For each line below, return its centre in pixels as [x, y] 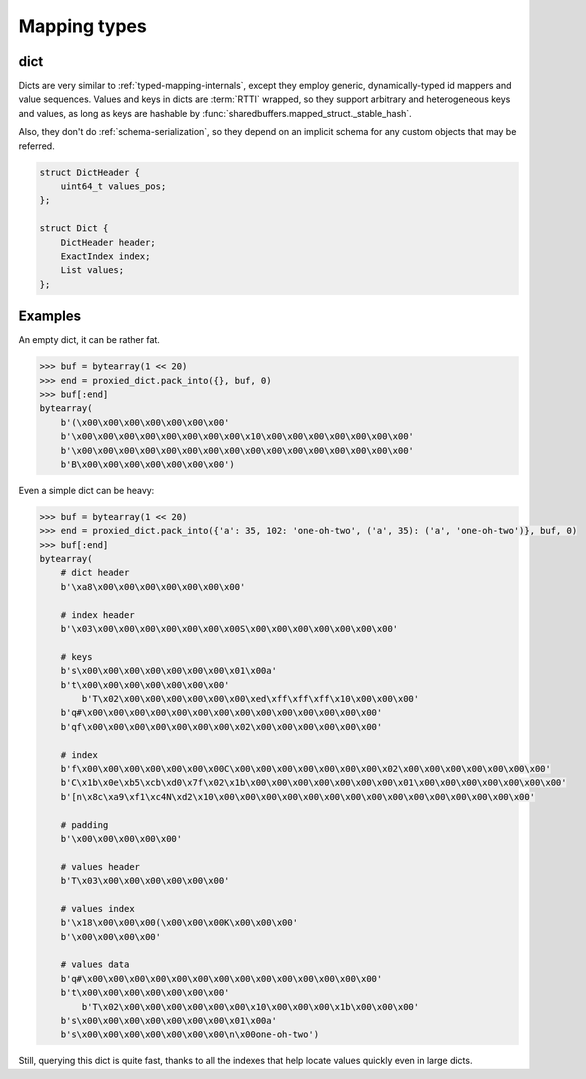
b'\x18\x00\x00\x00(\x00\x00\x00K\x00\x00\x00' [179, 923]
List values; [92, 270]
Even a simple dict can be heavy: [86, 490]
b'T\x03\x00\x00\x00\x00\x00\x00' [145, 881]
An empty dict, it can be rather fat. [89, 340]
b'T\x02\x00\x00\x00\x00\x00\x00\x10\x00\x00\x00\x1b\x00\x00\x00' [250, 1006]
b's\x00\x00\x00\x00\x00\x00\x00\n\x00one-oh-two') [190, 1034]
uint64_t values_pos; [113, 186]
